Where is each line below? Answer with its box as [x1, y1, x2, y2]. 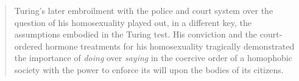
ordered [14, 39, 43, 52]
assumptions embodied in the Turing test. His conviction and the [14, 28, 258, 40]
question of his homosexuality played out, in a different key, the [14, 16, 252, 28]
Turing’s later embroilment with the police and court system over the [14, 4, 273, 16]
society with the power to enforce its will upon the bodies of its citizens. [14, 63, 284, 76]
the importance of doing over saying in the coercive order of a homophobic [14, 51, 292, 64]
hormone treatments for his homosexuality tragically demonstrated [45, 39, 295, 52]
